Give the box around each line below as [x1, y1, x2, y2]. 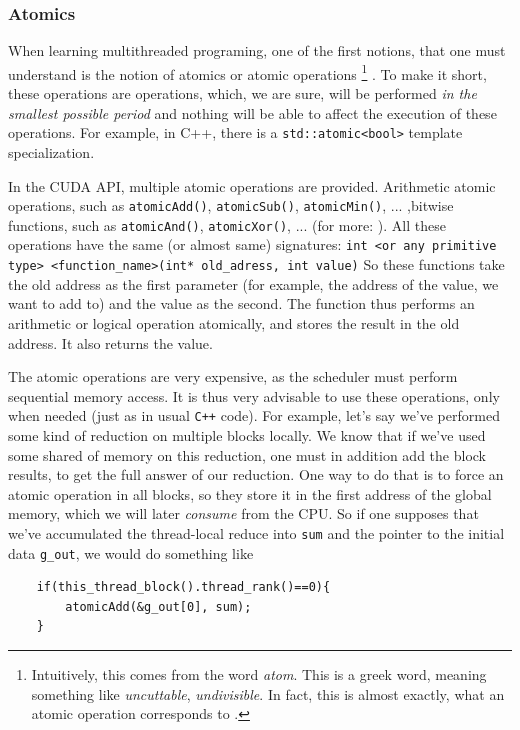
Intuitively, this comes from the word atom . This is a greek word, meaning [31, 664, 487, 684]
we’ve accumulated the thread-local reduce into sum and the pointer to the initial [8, 522, 505, 543]
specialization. [8, 141, 95, 162]
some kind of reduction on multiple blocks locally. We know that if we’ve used [8, 424, 486, 445]
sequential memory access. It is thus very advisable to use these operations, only [8, 385, 500, 406]
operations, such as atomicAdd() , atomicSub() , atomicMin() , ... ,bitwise [8, 195, 454, 216]
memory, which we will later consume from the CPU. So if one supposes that [8, 503, 479, 524]
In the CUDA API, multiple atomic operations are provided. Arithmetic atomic [8, 175, 496, 196]
